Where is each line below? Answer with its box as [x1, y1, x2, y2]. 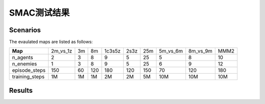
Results [9, 86, 33, 95]
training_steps [12, 73, 45, 80]
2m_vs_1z [51, 48, 72, 55]
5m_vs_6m [159, 48, 183, 55]
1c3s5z [104, 48, 121, 55]
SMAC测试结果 [9, 7, 70, 18]
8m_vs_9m [188, 48, 213, 55]
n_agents [12, 54, 33, 61]
